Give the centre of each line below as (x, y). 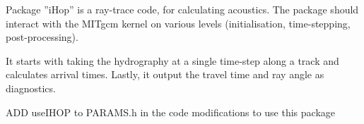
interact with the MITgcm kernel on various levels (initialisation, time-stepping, (178, 23)
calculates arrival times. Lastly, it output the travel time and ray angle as (165, 74)
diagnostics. (31, 88)
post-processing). (42, 37)
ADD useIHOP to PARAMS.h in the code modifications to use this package (171, 112)
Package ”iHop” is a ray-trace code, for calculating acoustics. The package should (182, 9)
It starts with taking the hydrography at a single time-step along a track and (172, 60)
